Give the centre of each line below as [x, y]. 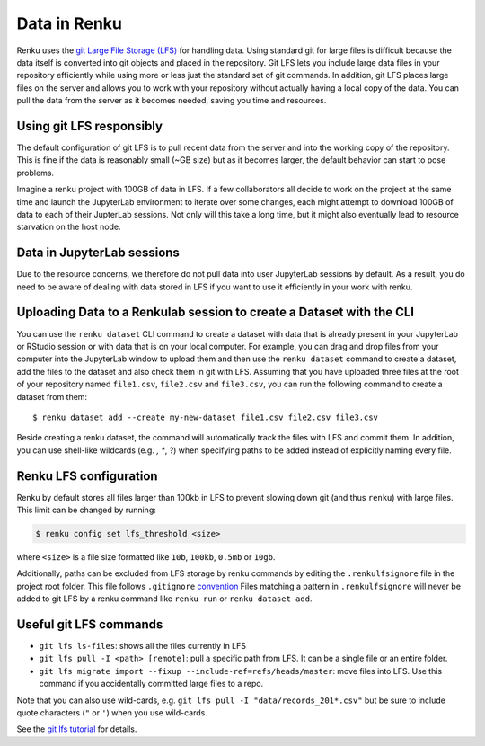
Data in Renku [70, 23]
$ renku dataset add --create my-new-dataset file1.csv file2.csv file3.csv [206, 417]
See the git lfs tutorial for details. [77, 729]
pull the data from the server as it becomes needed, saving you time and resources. [172, 101]
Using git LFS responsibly [90, 126]
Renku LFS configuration [87, 476]
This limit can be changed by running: [87, 510]
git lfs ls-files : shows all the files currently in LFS [143, 646]
